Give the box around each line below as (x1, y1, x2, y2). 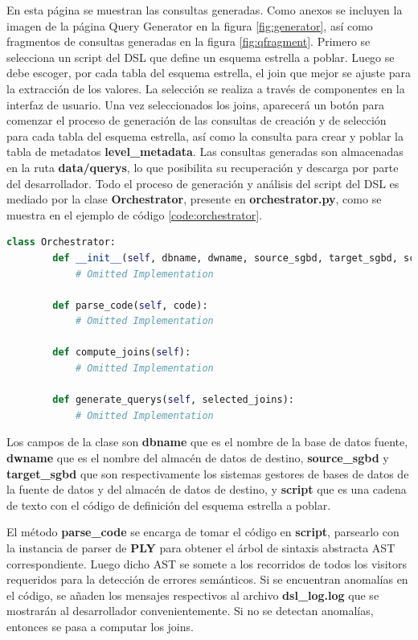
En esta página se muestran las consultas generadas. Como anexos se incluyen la (6, 2, 403, 18)
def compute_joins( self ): (52, 347, 191, 359)
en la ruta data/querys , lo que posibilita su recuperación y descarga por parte (6, 158, 399, 175)
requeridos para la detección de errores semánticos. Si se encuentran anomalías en (6, 571, 408, 588)
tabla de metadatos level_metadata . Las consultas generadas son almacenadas (6, 143, 404, 160)
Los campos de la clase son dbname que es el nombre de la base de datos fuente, (6, 433, 408, 450)
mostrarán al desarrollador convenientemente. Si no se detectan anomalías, (6, 602, 374, 619)
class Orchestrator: (6, 236, 117, 248)
